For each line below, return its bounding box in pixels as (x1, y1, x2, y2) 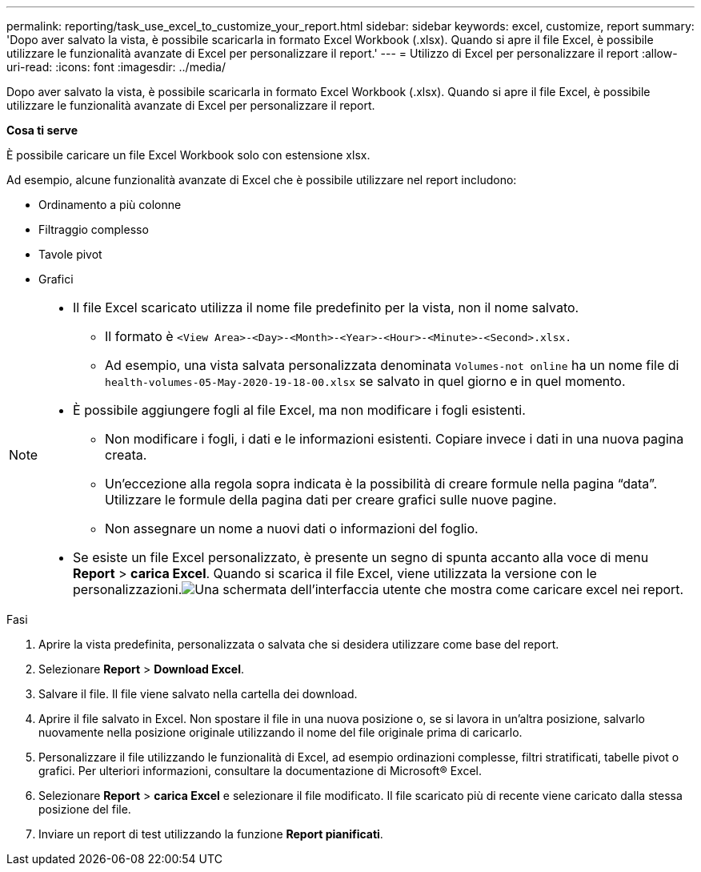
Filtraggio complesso (38, 223, 149, 236)
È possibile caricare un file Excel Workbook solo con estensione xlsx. (6, 148, 371, 162)
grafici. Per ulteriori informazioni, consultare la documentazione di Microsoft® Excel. (38, 764, 483, 778)
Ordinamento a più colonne (38, 198, 182, 211)
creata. (105, 447, 147, 463)
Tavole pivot (38, 247, 102, 261)
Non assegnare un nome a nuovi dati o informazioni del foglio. (105, 520, 479, 536)
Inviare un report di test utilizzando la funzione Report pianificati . (38, 827, 383, 841)
